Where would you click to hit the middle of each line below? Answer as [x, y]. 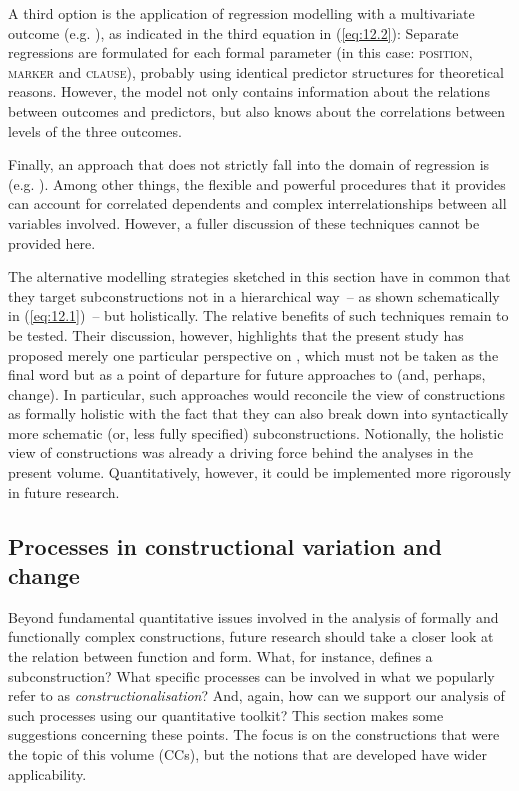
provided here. [52, 242]
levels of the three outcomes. [95, 130]
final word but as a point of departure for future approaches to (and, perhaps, [247, 374]
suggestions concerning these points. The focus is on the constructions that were [254, 734]
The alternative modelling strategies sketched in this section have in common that [259, 276]
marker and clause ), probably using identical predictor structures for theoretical [256, 71]
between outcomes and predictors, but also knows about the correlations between [257, 110]
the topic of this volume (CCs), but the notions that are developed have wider [248, 754]
